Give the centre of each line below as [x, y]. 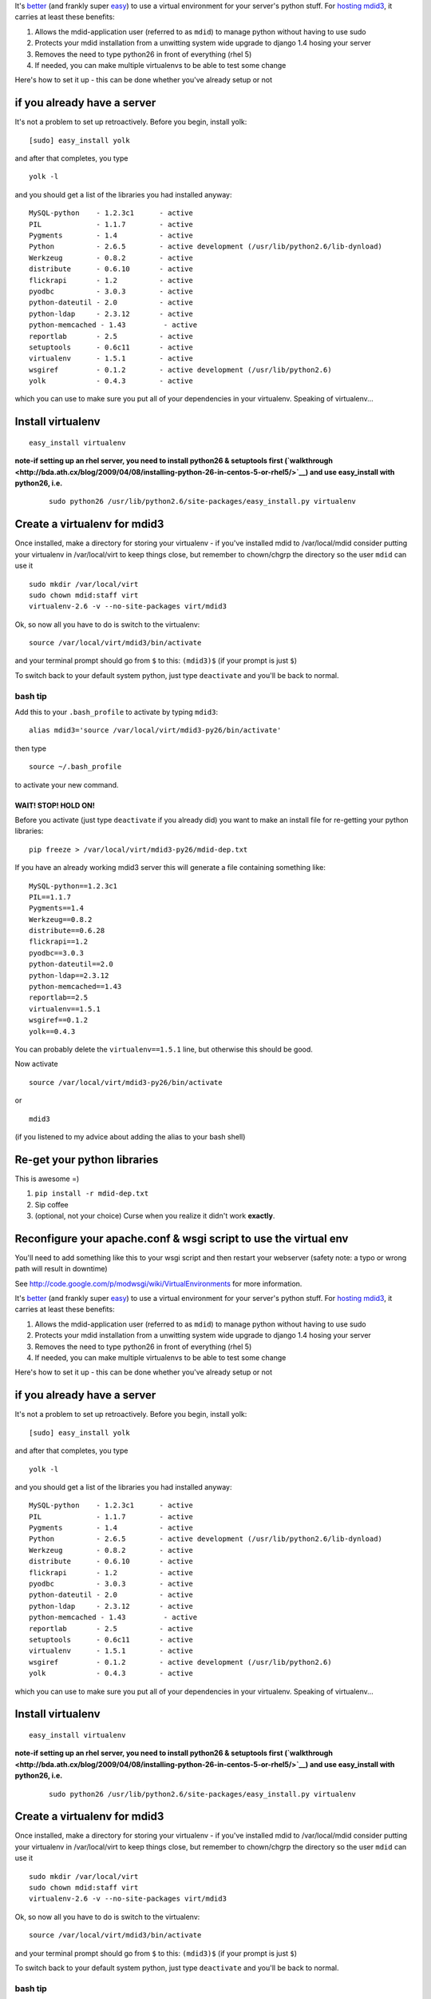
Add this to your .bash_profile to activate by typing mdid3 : [117, 712]
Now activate [37, 1064]
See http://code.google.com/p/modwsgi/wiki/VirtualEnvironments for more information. [158, 1283]
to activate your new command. [67, 784]
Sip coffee [52, 1204]
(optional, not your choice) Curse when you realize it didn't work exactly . [155, 1216]
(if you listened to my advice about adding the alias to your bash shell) [130, 1136]
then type [31, 748]
